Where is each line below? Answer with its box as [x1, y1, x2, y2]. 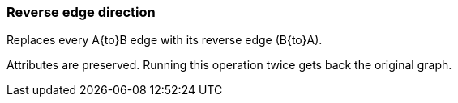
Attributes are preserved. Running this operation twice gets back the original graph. [6, 58, 452, 72]
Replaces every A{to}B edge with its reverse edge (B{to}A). [6, 33, 323, 47]
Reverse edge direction [6, 4, 156, 20]
